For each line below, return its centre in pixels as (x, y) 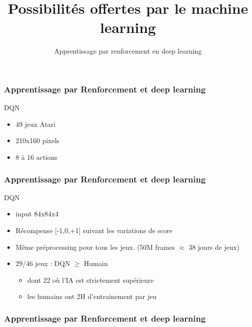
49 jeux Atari (35, 124)
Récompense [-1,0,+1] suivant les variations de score (94, 230)
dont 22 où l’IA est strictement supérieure (91, 280)
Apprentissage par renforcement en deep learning (128, 51)
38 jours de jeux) (214, 247)
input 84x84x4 (37, 214)
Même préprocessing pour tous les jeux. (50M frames (95, 247)
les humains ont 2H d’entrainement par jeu (92, 296)
